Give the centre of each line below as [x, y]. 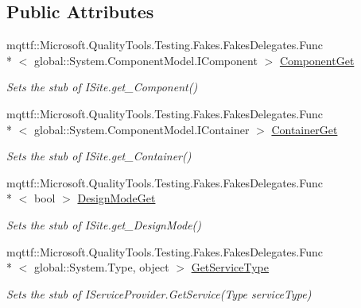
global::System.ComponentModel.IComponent [146, 60]
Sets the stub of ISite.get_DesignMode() [104, 224]
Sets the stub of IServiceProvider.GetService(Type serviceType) [159, 293]
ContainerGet [305, 129]
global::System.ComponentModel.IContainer [142, 129]
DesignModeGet [116, 198]
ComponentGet [317, 60]
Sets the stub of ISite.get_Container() [99, 156]
